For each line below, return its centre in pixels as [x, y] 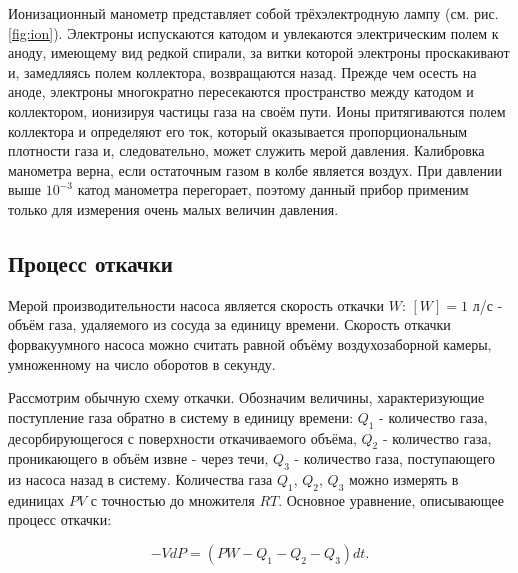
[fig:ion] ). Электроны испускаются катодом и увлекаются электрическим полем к [253, 32]
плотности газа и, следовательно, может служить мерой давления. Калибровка [246, 150]
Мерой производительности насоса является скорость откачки [196, 304]
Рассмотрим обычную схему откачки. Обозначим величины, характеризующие [246, 397]
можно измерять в [404, 479]
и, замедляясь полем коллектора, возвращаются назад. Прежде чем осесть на [242, 71]
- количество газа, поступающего [395, 458]
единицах [36, 499]
